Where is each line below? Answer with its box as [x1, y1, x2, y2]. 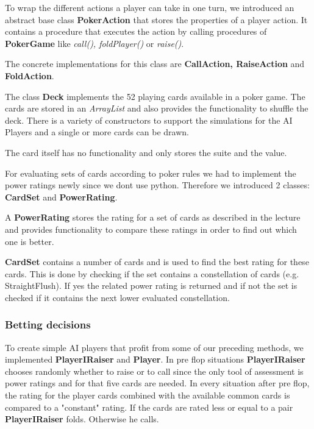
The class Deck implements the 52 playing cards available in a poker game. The [5, 90, 305, 102]
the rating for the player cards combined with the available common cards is [5, 389, 290, 402]
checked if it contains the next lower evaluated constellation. [5, 291, 230, 303]
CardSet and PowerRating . [5, 190, 118, 203]
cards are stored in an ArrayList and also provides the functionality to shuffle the [5, 102, 309, 115]
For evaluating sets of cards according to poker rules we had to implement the [5, 166, 296, 179]
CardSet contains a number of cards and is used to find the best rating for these [5, 255, 309, 268]
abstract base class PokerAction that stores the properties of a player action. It [5, 13, 308, 26]
